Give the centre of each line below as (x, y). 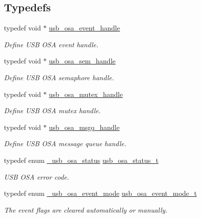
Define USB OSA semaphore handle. (59, 77)
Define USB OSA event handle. (51, 44)
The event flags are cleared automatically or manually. (86, 209)
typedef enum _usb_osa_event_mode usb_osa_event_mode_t (100, 193)
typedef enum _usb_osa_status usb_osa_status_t (81, 160)
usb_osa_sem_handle (82, 61)
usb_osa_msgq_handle (84, 127)
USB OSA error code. (37, 176)
